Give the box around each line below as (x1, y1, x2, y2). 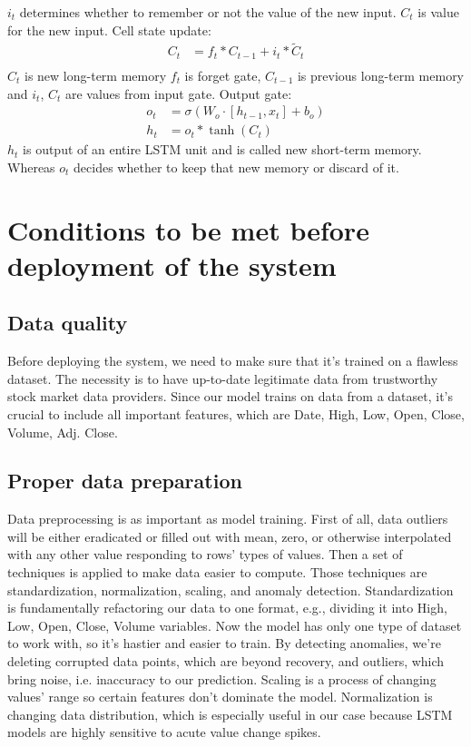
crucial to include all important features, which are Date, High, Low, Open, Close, (7, 404, 465, 423)
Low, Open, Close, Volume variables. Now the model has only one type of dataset (7, 615, 462, 634)
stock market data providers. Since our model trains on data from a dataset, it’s (7, 387, 454, 406)
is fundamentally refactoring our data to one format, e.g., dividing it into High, (7, 598, 447, 617)
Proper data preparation (7, 467, 242, 495)
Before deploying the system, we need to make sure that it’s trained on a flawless (7, 351, 458, 370)
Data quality (7, 309, 128, 337)
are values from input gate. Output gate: (64, 84, 292, 103)
